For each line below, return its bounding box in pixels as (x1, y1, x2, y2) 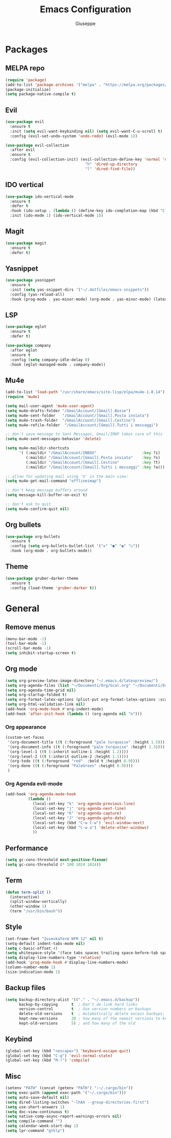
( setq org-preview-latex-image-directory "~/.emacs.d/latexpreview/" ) (5, 678, 158, 683)
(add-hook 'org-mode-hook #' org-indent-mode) (5, 707, 103, 712)
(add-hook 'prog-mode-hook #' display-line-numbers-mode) (5, 960, 129, 965)
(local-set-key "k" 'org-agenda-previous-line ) (32, 801, 136, 807)
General (5, 603, 40, 614)
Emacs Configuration (40, 4, 131, 15)
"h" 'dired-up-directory (84, 162, 138, 167)
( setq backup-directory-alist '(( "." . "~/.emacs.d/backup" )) (5, 997, 140, 1002)
